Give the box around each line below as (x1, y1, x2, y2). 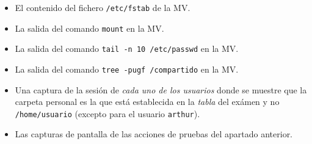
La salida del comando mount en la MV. (15, 21, 164, 34)
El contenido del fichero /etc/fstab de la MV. (15, 1, 190, 13)
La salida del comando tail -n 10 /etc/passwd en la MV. (15, 42, 239, 55)
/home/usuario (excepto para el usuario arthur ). (15, 107, 200, 120)
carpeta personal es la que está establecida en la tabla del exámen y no (15, 95, 280, 108)
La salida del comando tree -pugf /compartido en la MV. (15, 62, 239, 75)
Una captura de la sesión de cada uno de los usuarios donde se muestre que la (15, 83, 307, 96)
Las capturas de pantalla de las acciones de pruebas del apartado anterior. (15, 128, 293, 140)
